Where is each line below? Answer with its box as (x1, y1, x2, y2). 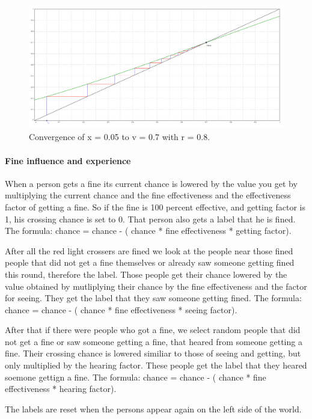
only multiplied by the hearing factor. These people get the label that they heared (5, 359, 307, 372)
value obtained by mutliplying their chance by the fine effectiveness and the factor (5, 280, 307, 292)
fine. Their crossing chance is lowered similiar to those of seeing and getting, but (5, 347, 301, 359)
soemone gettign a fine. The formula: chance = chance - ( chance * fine (5, 370, 266, 383)
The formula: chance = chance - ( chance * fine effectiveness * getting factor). (5, 224, 292, 237)
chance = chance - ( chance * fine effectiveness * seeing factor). (5, 303, 237, 316)
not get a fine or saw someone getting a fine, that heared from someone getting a (5, 335, 302, 347)
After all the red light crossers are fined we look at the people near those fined (5, 244, 293, 257)
